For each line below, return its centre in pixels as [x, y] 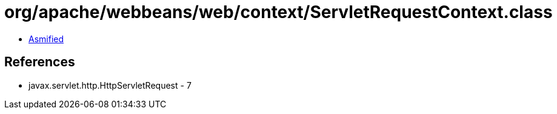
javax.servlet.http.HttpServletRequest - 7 [110, 85]
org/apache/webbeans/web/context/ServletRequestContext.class [278, 12]
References [40, 62]
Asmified [46, 39]
